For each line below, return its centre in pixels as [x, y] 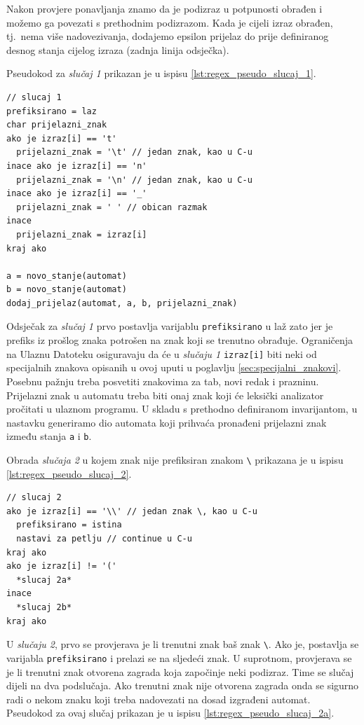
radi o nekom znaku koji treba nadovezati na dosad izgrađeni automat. [159, 699]
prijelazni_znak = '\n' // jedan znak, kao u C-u [134, 180]
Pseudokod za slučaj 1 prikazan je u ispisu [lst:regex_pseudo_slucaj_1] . [161, 73]
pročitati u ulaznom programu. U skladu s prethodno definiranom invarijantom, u [182, 409]
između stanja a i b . [49, 436]
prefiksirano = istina [69, 525]
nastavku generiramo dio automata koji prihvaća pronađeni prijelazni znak [167, 422]
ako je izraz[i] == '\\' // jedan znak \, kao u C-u [132, 511]
